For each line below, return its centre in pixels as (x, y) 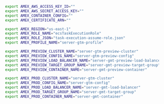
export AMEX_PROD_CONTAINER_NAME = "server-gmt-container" (64, 96)
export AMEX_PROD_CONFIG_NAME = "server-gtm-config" (58, 83)
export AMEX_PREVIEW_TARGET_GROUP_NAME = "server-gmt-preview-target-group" (83, 65)
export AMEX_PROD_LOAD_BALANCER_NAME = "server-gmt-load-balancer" (73, 87)
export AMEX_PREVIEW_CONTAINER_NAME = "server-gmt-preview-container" (76, 70)
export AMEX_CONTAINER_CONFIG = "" (39, 16)
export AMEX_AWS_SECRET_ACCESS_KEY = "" (44, 11)
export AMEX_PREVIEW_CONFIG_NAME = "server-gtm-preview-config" (70, 56)
